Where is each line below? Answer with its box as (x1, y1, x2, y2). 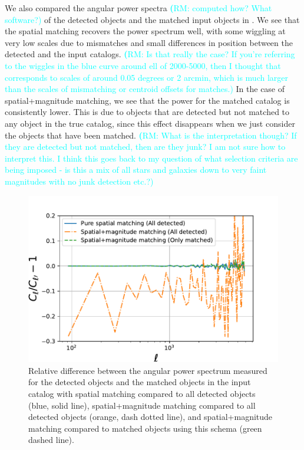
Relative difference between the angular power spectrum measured (28, 364, 267, 376)
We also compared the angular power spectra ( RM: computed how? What (5, 2, 272, 14)
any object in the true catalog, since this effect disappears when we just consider (5, 117, 295, 129)
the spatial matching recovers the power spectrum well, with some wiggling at (5, 25, 286, 37)
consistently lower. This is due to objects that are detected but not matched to (5, 106, 290, 118)
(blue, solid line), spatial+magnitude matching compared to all (28, 399, 256, 411)
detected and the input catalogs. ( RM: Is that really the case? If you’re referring (5, 48, 295, 60)
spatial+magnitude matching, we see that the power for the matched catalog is (5, 94, 290, 106)
